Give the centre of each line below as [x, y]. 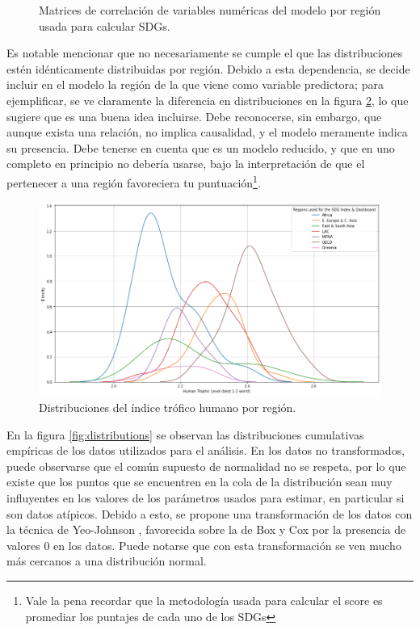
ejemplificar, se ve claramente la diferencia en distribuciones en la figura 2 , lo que [208, 100]
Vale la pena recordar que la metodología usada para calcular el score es [204, 600]
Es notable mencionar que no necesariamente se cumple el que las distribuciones [205, 53]
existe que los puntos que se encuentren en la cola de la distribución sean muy [199, 482]
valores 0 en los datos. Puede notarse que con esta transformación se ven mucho [204, 545]
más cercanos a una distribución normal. [107, 561]
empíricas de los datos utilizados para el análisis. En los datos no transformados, [206, 450]
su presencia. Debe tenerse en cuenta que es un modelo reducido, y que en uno [201, 147]
